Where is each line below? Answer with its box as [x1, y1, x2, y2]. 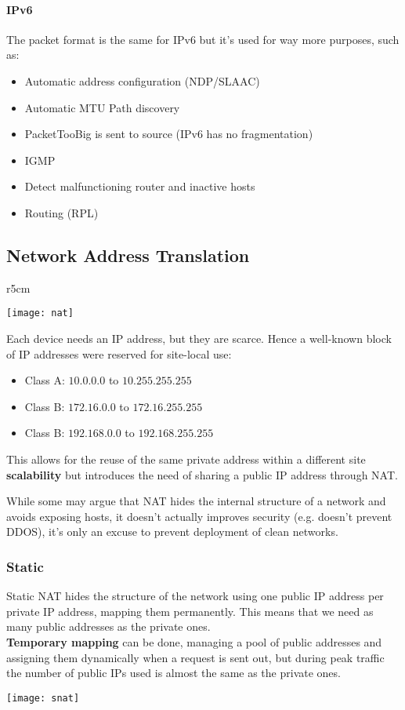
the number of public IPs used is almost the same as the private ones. [6, 664, 341, 681]
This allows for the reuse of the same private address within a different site [6, 450, 366, 467]
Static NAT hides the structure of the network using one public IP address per [6, 588, 384, 604]
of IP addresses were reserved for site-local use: [6, 345, 232, 362]
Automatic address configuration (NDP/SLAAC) [24, 72, 260, 89]
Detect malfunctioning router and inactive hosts [24, 178, 255, 195]
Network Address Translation [6, 242, 250, 267]
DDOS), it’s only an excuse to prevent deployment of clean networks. [6, 523, 338, 540]
